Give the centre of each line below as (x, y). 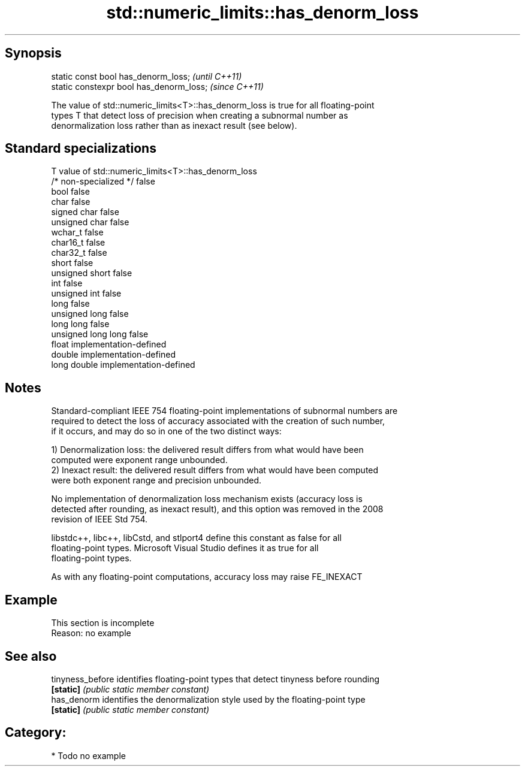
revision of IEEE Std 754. (99, 519)
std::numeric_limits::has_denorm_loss (262, 13)
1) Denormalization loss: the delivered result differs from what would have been (207, 450)
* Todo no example (88, 755)
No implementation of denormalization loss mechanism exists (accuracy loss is (207, 499)
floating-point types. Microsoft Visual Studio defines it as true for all (185, 548)
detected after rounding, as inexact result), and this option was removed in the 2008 (217, 509)
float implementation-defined (109, 344)
